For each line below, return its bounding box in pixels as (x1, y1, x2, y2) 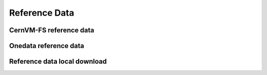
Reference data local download (9, 57, 107, 66)
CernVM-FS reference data (9, 26, 94, 34)
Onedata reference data (9, 42, 84, 50)
